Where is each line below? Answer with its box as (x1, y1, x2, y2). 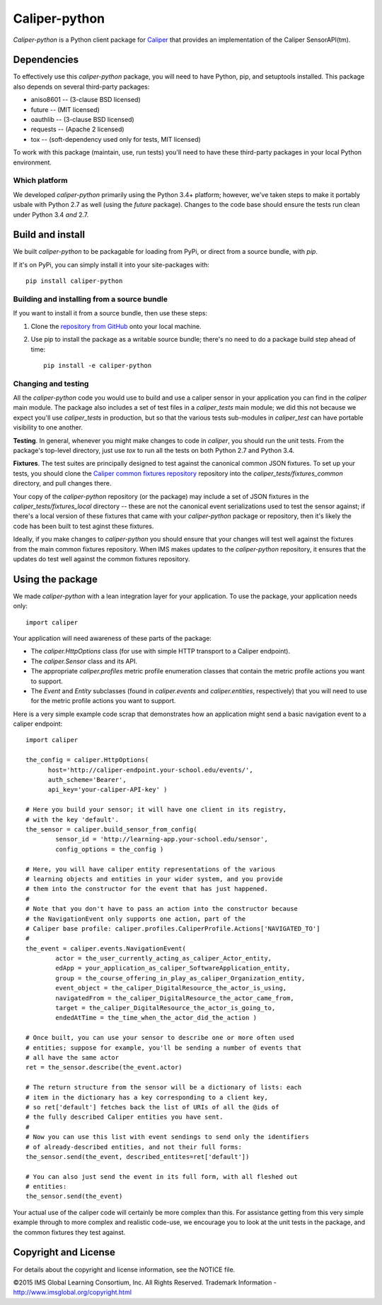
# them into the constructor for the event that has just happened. (25, 885, 268, 893)
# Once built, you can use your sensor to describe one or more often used (25, 1034, 294, 1042)
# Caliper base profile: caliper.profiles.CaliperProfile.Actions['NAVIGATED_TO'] (25, 924, 320, 932)
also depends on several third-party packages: (13, 82, 150, 91)
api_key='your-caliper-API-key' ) (47, 785, 168, 794)
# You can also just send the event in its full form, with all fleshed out (25, 1172, 299, 1180)
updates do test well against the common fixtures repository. (13, 554, 190, 563)
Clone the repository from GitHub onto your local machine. (30, 322, 202, 330)
